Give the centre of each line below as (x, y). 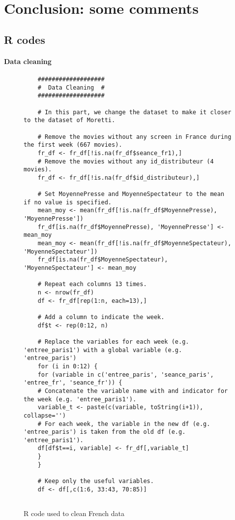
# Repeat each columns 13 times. (92, 284)
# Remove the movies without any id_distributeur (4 (126, 161)
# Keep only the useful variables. (96, 481)
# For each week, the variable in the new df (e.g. (124, 424)
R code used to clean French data (74, 513)
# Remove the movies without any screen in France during (134, 137)
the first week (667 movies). (73, 145)
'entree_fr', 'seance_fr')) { (73, 383)
